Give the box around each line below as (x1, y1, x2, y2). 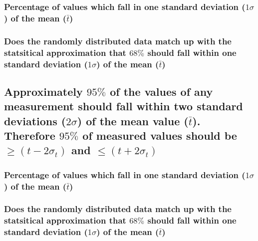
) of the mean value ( (77, 113, 189, 128)
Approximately (4, 83, 83, 99)
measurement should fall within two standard (4, 98, 243, 114)
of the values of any (110, 83, 213, 99)
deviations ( (4, 113, 66, 128)
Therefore (4, 128, 55, 143)
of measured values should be (82, 128, 237, 143)
